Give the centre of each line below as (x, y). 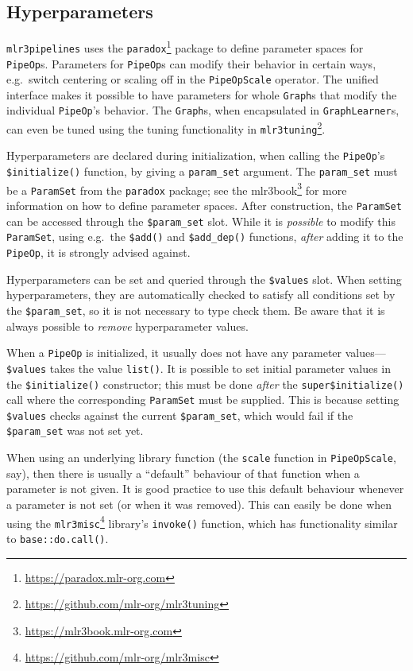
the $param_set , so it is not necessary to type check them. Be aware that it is (196, 310)
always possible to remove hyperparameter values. (127, 326)
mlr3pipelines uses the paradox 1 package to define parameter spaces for (185, 47)
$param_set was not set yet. (75, 431)
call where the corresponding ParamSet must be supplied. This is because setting (203, 399)
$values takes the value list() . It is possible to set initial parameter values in (199, 368)
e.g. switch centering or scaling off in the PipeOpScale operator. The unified (193, 79)
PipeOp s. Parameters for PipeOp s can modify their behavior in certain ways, (191, 63)
